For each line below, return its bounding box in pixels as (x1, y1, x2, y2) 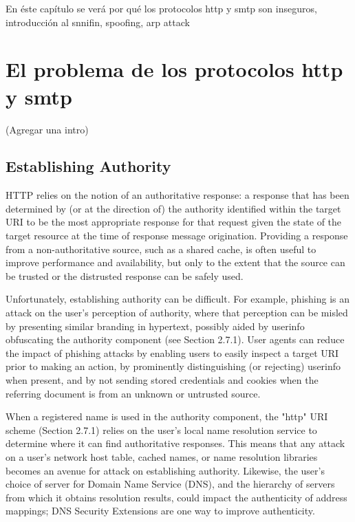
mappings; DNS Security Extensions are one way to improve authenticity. (6, 503, 315, 518)
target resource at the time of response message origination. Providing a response (6, 228, 348, 243)
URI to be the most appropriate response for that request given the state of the (6, 215, 342, 229)
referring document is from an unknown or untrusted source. (6, 386, 261, 400)
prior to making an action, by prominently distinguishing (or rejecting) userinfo (6, 359, 341, 373)
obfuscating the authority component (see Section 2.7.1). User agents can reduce (6, 332, 345, 347)
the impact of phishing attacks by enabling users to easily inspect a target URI (6, 345, 339, 360)
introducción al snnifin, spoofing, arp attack (6, 14, 190, 29)
